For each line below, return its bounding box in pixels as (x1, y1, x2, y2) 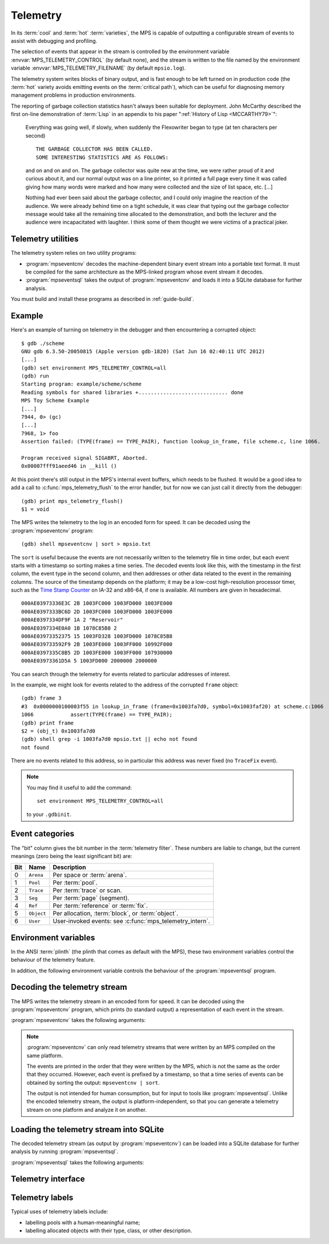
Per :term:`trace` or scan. (53, 886, 122, 894)
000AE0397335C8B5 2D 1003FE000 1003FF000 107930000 (21, 649, 173, 656)
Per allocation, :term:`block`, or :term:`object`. (53, 910, 179, 918)
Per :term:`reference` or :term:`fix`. (53, 902, 148, 910)
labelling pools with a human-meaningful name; (25, 1219, 140, 1226)
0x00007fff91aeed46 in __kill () (21, 463, 117, 470)
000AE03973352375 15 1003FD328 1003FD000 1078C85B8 (21, 633, 173, 640)
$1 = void (21, 505, 49, 512)
